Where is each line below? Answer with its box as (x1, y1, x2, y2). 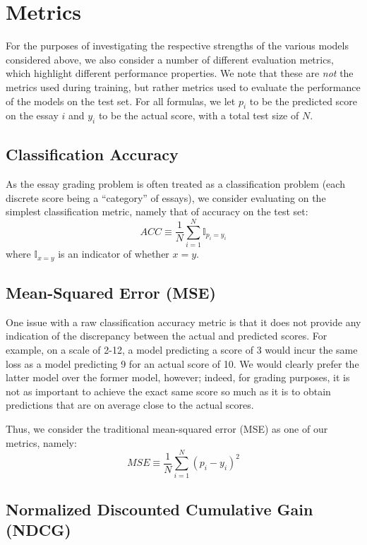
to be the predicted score (249, 93, 358, 108)
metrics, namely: (6, 435, 77, 450)
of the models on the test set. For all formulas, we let (6, 93, 236, 108)
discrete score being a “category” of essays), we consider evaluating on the (6, 190, 326, 205)
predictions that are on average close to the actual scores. (6, 397, 254, 412)
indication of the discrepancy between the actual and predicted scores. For (6, 328, 327, 343)
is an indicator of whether (58, 246, 169, 261)
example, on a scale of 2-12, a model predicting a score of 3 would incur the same (6, 342, 358, 357)
